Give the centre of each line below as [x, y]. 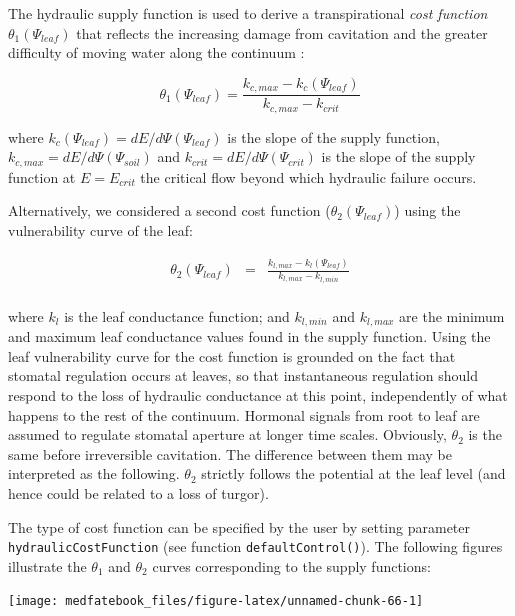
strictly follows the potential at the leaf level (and [353, 473]
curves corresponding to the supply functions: [291, 565]
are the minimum [452, 315]
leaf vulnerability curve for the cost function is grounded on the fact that [232, 355]
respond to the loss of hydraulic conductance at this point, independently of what [258, 394]
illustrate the [47, 565]
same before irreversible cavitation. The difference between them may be [230, 453]
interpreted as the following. [94, 473]
